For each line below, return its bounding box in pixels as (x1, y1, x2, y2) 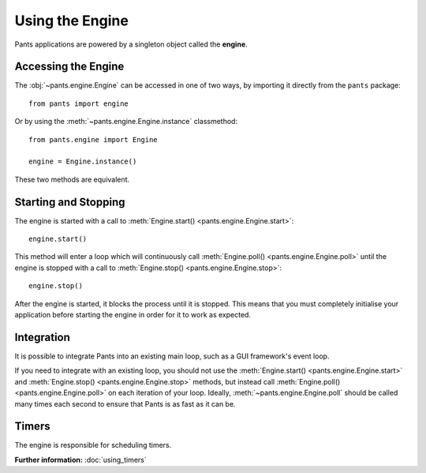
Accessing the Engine (14, 60, 125, 73)
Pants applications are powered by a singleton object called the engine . (14, 39, 248, 49)
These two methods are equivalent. (14, 175, 130, 184)
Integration (14, 330, 71, 343)
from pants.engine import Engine (28, 135, 158, 144)
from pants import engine (28, 99, 129, 108)
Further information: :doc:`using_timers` (14, 455, 148, 464)
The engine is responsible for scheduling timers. (14, 441, 172, 450)
